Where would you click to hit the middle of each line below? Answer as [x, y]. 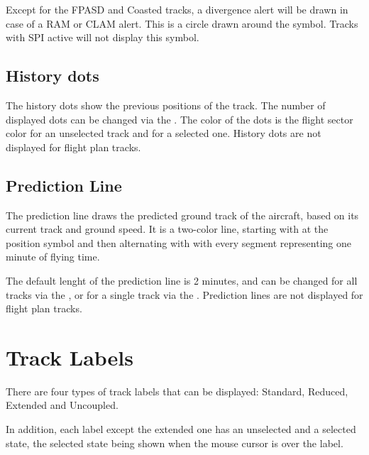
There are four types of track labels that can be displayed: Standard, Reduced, [177, 391]
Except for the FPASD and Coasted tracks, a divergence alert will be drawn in [177, 9]
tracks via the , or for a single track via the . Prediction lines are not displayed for [184, 294]
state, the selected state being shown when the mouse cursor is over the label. [175, 443]
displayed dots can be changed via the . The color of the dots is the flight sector [180, 119]
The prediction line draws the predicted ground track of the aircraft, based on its [182, 215]
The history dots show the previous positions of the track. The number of [166, 105]
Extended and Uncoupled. [62, 405]
